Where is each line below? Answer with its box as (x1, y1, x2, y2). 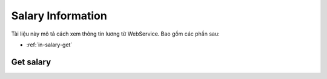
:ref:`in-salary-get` (26, 41, 73, 48)
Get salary (11, 57, 51, 67)
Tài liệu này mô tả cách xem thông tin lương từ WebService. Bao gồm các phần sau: (11, 30, 220, 37)
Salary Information (11, 9, 107, 22)
